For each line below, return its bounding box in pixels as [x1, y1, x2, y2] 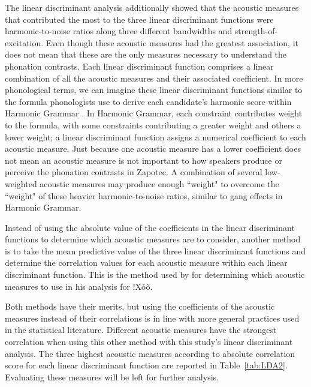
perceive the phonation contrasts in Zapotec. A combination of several [5, 166, 262, 178]
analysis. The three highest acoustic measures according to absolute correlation [5, 347, 295, 359]
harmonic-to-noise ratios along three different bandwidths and [5, 25, 233, 37]
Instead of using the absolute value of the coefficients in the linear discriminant [5, 221, 295, 233]
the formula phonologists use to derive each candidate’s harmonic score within [5, 95, 292, 107]
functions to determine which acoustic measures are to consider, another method [5, 233, 301, 245]
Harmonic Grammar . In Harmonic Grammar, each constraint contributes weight [5, 107, 303, 119]
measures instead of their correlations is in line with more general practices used [5, 311, 300, 324]
